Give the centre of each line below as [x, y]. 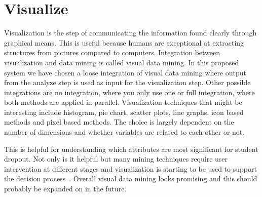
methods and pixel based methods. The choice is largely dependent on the [119, 122]
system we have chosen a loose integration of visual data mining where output [125, 72]
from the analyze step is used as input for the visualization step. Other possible [127, 82]
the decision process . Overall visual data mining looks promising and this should [131, 179]
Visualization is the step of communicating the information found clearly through [130, 33]
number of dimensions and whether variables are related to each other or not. [124, 132]
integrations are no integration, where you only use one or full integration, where [129, 92]
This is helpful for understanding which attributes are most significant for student [131, 149]
